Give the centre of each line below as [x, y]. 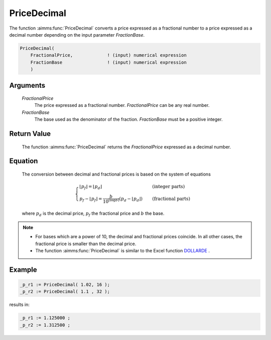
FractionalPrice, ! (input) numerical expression [108, 55]
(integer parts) [169, 187]
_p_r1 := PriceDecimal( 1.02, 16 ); [65, 285]
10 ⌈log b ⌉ [111, 201]
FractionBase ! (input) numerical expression [108, 62]
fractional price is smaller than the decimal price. [86, 244]
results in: [19, 305]
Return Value [30, 134]
